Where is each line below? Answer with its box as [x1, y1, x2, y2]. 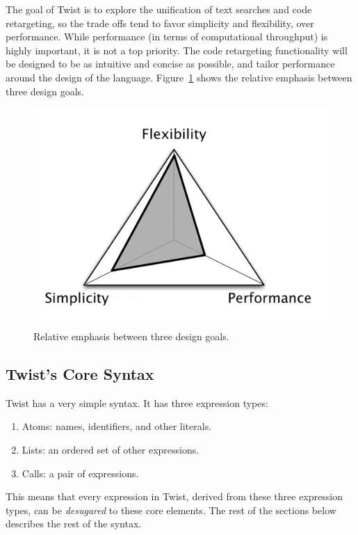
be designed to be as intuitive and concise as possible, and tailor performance [6, 56, 335, 71]
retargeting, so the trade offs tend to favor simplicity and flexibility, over [6, 15, 314, 30]
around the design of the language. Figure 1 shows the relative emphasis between [6, 70, 352, 84]
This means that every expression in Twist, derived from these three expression [6, 489, 343, 504]
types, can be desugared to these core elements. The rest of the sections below [6, 502, 336, 517]
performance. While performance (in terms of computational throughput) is [6, 29, 328, 44]
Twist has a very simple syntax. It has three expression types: [6, 395, 268, 410]
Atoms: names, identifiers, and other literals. [22, 419, 212, 433]
